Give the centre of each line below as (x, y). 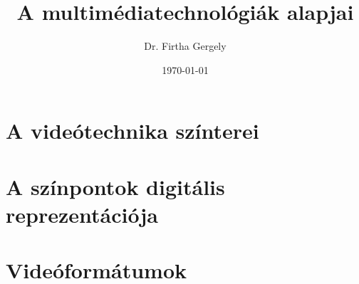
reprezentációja (82, 214)
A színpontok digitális (115, 186)
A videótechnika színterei (132, 131)
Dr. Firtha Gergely (185, 46)
